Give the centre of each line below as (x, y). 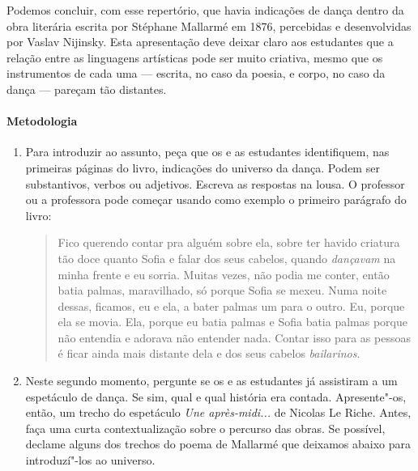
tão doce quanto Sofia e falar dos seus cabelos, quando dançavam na (227, 258)
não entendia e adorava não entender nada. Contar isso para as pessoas (234, 337)
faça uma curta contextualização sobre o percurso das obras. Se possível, (205, 428)
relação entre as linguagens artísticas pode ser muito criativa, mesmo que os (195, 57)
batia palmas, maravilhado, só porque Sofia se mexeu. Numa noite (222, 290)
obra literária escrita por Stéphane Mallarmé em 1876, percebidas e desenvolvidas (209, 25)
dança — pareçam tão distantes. (87, 89)
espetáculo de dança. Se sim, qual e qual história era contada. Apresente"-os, (216, 396)
